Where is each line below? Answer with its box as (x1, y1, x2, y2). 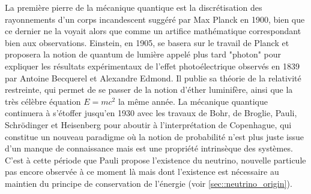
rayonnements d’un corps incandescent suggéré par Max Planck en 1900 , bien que (5, 13, 305, 25)
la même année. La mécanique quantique (118, 95, 268, 107)
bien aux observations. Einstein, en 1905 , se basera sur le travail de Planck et (5, 36, 289, 48)
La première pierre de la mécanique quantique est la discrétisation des (5, 1, 262, 13)
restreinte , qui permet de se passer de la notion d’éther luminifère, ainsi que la (5, 83, 293, 96)
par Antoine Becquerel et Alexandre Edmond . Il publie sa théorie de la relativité (5, 71, 301, 84)
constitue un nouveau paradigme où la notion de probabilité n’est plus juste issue (5, 130, 304, 143)
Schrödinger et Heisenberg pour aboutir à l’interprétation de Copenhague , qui (5, 118, 292, 131)
